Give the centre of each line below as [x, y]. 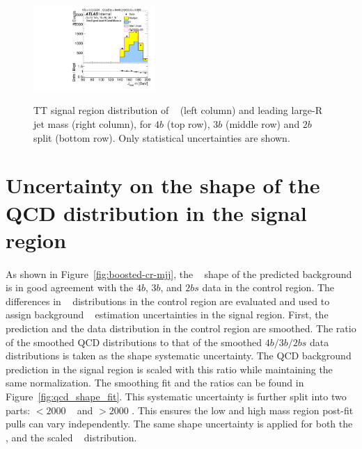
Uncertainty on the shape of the [163, 185]
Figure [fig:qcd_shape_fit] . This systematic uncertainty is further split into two [176, 396]
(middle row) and [262, 124]
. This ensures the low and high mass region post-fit [243, 410]
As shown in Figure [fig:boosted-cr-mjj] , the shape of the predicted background [179, 274]
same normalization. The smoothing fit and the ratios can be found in [155, 383]
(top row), [188, 124]
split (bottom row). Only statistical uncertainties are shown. [162, 137]
